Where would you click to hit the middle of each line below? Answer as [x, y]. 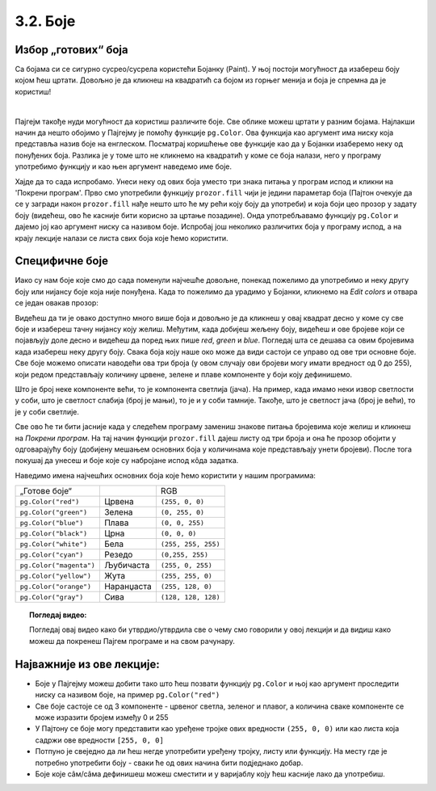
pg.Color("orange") [56, 586]
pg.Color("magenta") [58, 565]
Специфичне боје [62, 261]
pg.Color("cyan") [52, 555]
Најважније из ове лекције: [88, 664]
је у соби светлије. [47, 411]
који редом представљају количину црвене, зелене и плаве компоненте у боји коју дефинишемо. [184, 374]
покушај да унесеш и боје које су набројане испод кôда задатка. [127, 461]
